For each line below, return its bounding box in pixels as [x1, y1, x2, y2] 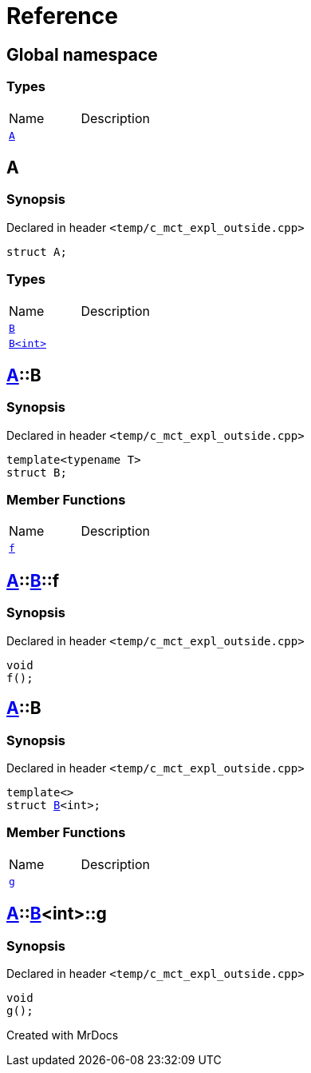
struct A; [6, 245, 67, 258]
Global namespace [6, 44, 158, 65]
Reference [6, 2, 118, 30]
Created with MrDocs [6, 1027, 119, 1042]
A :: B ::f [6, 570, 60, 591]
